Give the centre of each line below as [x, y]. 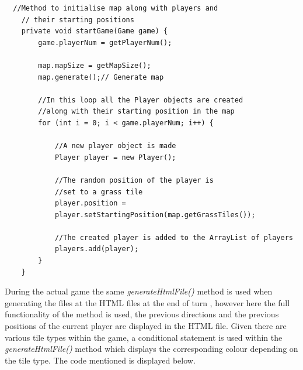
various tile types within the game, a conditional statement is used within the [144, 337]
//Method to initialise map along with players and [116, 8]
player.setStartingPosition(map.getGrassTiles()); [155, 215]
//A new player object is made [115, 146]
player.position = [90, 203]
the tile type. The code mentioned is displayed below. [100, 360]
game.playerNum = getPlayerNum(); [105, 42]
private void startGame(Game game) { [95, 31]
